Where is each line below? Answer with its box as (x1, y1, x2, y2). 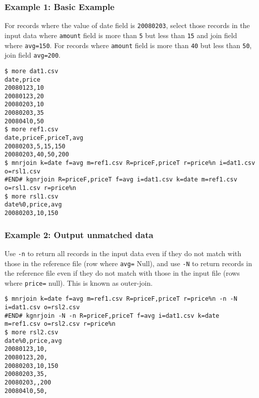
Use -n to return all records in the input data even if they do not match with (4, 248, 241, 258)
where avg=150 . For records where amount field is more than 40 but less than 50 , (4, 40, 252, 50)
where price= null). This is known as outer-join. (4, 277, 153, 288)
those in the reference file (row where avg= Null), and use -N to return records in (4, 258, 252, 268)
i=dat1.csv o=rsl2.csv (4, 304, 80, 311)
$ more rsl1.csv (4, 192, 58, 200)
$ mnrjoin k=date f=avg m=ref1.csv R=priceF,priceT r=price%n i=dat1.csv (4, 159, 255, 167)
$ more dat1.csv (4, 67, 58, 75)
